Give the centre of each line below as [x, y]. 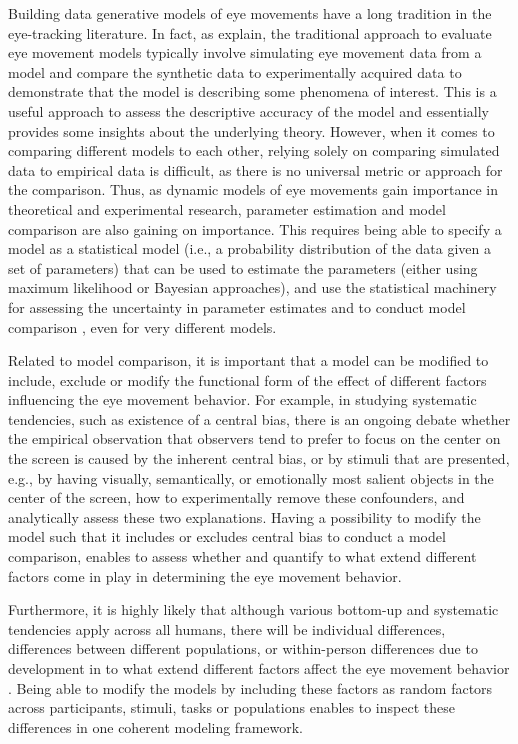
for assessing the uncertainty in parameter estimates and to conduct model [237, 306]
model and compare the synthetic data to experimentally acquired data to [235, 71]
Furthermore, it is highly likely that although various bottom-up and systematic [253, 609]
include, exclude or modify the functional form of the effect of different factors [247, 379]
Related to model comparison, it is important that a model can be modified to [248, 360]
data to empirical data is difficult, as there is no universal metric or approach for [255, 169]
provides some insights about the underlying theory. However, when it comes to [251, 130]
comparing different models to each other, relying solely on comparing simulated [254, 150]
